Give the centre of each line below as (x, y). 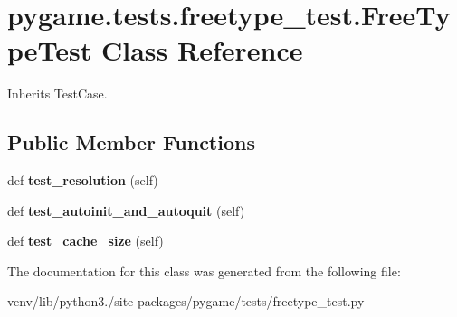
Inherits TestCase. (57, 93)
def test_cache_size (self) (86, 241)
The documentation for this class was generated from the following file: (204, 270)
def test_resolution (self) (83, 180)
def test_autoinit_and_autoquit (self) (126, 210)
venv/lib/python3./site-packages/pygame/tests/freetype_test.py (186, 301)
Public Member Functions (131, 142)
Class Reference (202, 50)
